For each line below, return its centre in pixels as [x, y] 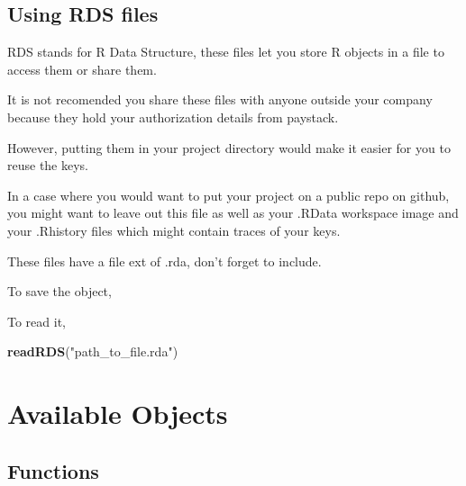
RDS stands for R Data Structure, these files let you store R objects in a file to [226, 52]
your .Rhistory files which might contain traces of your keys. [174, 230]
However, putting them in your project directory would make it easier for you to [229, 147]
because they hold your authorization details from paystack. [173, 117]
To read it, [37, 321]
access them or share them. [82, 69]
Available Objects [118, 414]
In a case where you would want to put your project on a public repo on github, [228, 195]
